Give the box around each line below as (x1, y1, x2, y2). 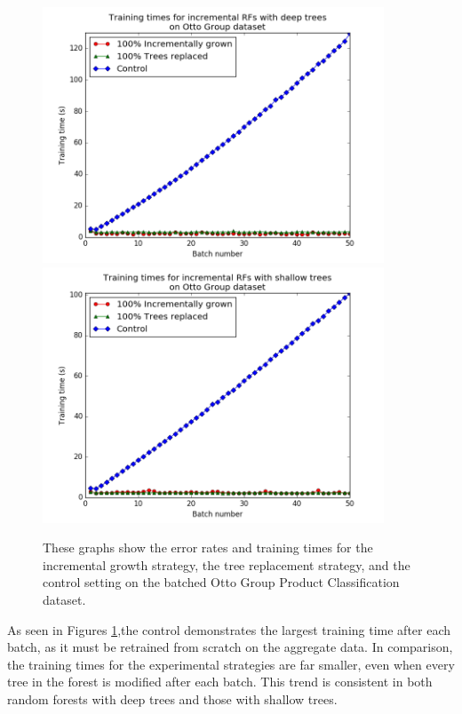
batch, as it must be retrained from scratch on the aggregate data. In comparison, (7, 638, 453, 656)
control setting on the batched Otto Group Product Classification (43, 573, 400, 591)
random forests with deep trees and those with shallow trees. (7, 689, 338, 708)
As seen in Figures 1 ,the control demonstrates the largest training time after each (7, 620, 451, 639)
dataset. (43, 590, 86, 608)
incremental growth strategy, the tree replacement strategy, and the (43, 555, 410, 574)
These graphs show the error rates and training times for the (43, 538, 373, 557)
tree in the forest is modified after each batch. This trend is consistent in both (7, 672, 433, 691)
